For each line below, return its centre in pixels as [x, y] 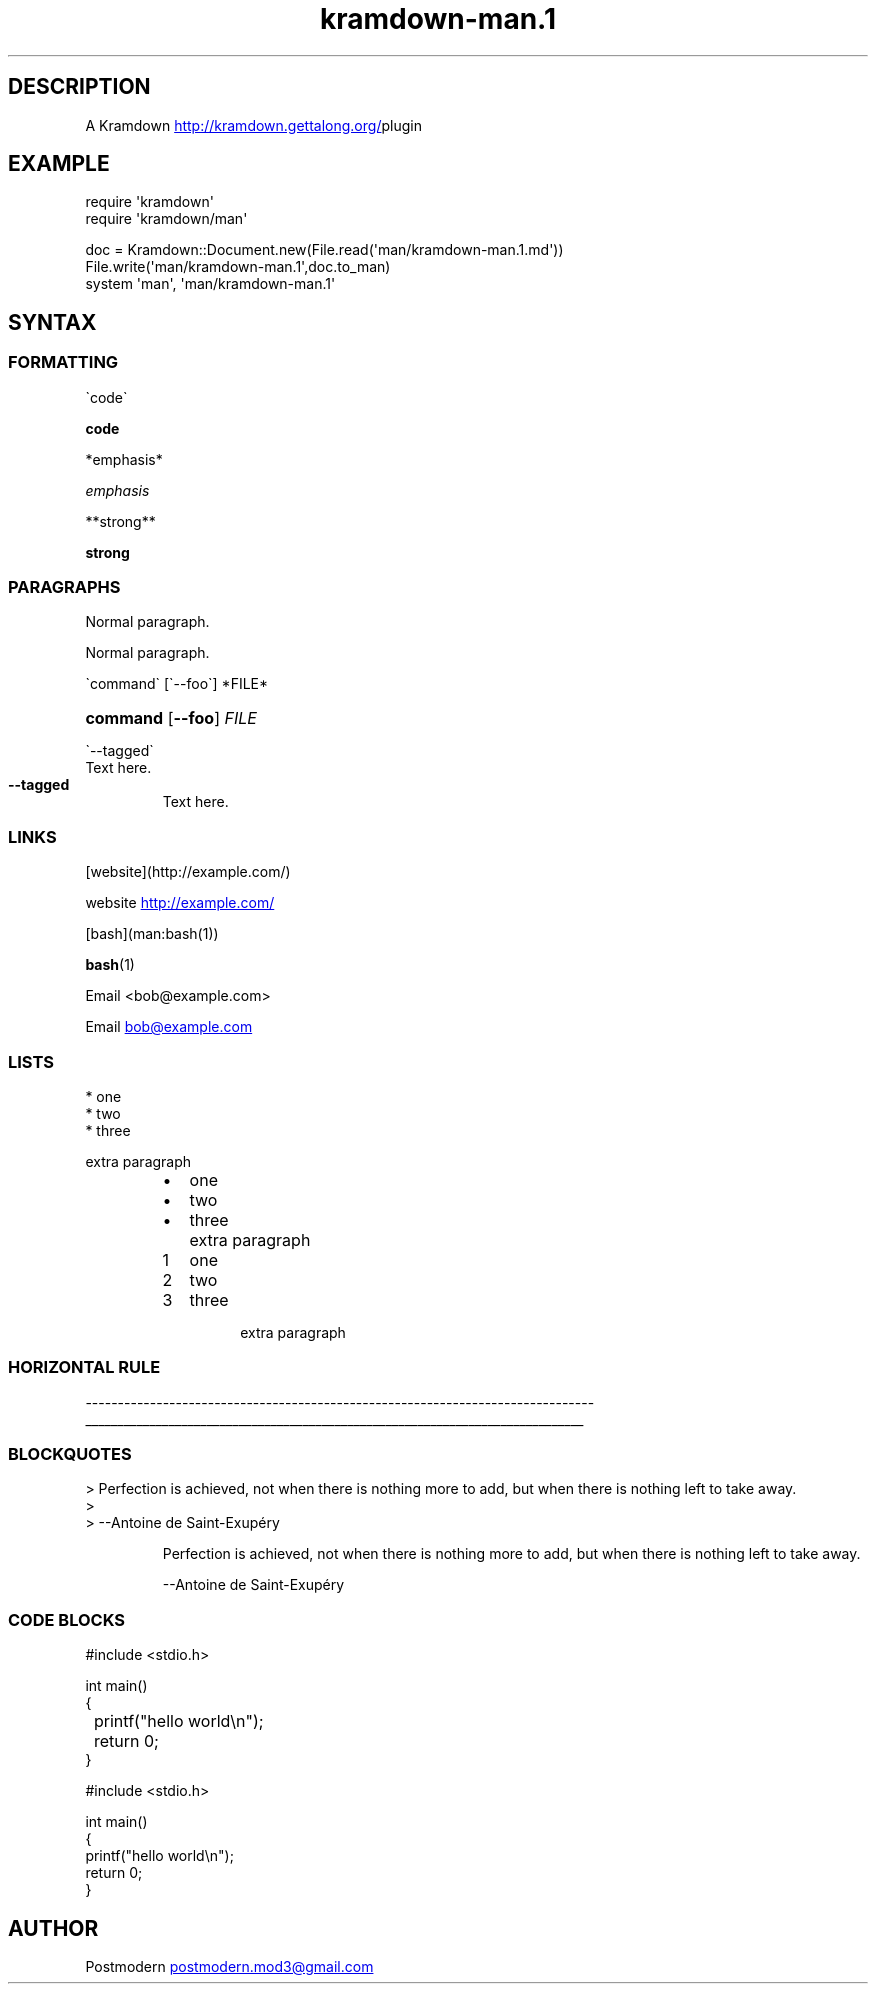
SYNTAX [52, 322]
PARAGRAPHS [64, 587]
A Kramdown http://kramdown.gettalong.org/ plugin [253, 125]
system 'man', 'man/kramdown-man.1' [210, 284]
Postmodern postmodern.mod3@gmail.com [229, 1966]
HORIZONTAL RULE [84, 1367]
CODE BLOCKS [66, 1619]
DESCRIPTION [79, 87]
